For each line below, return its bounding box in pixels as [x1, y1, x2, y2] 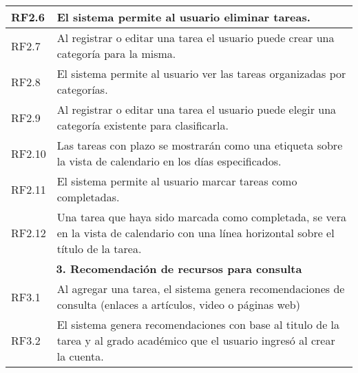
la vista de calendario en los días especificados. [56, 153, 282, 169]
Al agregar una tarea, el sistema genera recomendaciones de [56, 281, 345, 296]
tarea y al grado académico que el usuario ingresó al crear [56, 332, 335, 348]
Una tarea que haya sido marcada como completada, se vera [56, 209, 346, 225]
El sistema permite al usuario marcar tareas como [56, 173, 297, 189]
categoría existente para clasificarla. [56, 117, 229, 133]
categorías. [56, 81, 108, 97]
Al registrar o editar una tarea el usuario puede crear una [56, 30, 335, 46]
